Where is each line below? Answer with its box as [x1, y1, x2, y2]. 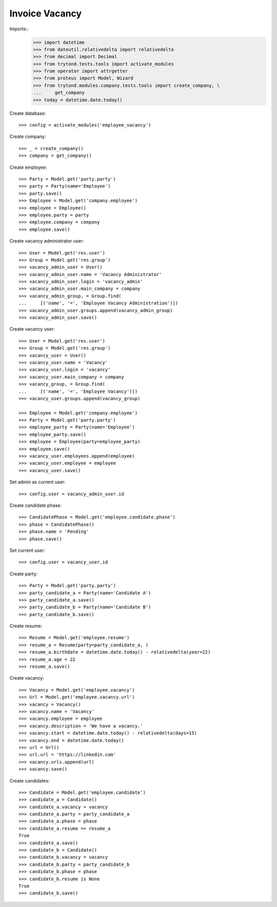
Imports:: [9, 26, 29, 32]
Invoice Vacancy [9, 8, 82, 19]
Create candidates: [9, 777, 50, 784]
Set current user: [9, 547, 46, 553]
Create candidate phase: [9, 502, 62, 509]
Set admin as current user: [9, 479, 66, 485]
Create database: [9, 110, 46, 116]
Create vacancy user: [9, 326, 55, 332]
